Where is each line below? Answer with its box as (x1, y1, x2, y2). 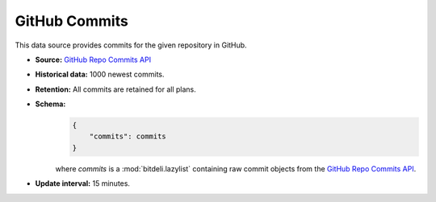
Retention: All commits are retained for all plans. (35, 85, 197, 94)
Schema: (35, 99, 66, 109)
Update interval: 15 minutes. (35, 179, 131, 188)
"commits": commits (89, 132, 167, 141)
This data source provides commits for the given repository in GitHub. (15, 40, 247, 50)
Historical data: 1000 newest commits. (35, 69, 165, 80)
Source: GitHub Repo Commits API (35, 55, 152, 64)
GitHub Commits (15, 12, 128, 30)
